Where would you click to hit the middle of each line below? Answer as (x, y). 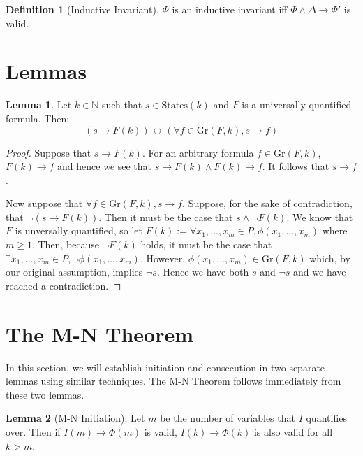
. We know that (320, 216)
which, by (330, 258)
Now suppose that (44, 203)
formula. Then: (38, 118)
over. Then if (33, 431)
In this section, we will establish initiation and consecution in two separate (165, 367)
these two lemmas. (45, 394)
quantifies (326, 418)
